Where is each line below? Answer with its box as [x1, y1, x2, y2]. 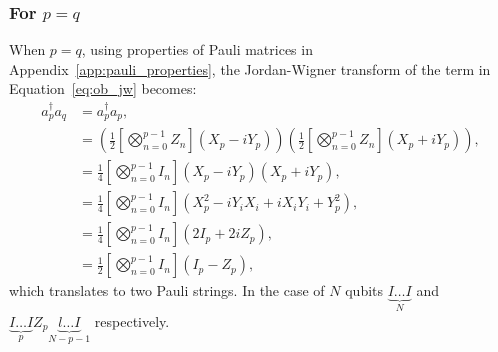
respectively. [94, 310, 170, 331]
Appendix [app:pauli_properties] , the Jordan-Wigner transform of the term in [9, 58, 491, 79]
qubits [345, 280, 384, 301]
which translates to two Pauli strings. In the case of [9, 280, 325, 301]
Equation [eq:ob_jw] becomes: [9, 78, 197, 99]
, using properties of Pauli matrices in [81, 39, 313, 60]
